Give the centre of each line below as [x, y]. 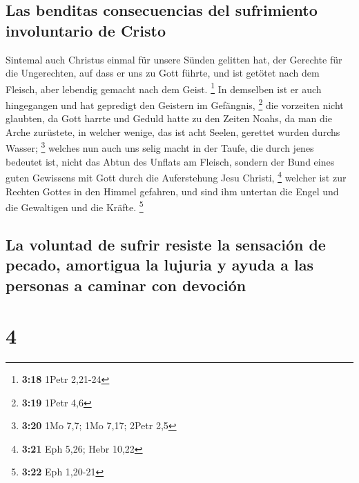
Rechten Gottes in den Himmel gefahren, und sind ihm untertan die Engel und [172, 191]
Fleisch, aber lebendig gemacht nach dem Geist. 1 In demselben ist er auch [164, 88]
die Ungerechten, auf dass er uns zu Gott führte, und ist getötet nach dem [163, 73]
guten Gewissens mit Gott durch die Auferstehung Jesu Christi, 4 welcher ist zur [176, 176]
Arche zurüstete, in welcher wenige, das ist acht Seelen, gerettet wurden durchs [173, 131]
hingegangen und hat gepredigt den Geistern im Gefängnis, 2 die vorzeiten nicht [175, 104]
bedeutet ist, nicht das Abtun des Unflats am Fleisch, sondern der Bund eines [170, 161]
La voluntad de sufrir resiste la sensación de [166, 244]
